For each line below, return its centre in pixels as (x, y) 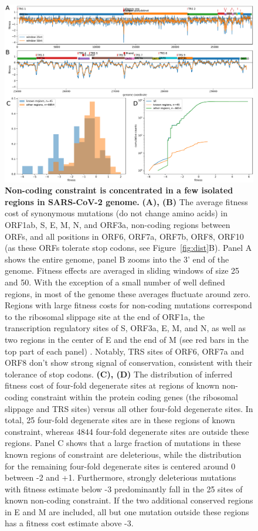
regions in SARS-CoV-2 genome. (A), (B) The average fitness (126, 201)
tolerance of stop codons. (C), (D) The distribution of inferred (119, 374)
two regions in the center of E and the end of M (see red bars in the (127, 339)
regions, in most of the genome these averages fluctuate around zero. (128, 293)
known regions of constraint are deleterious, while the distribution (123, 454)
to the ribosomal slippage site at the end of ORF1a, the (105, 316)
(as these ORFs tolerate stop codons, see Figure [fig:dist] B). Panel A (128, 248)
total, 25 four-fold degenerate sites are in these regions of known (120, 420)
